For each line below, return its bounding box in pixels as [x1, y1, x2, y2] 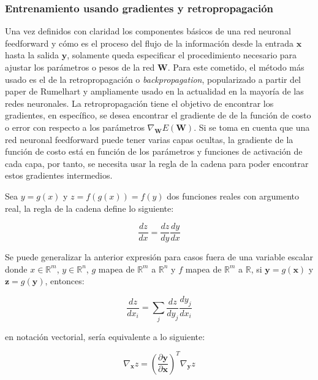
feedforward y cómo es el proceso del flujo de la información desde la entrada [5, 36, 293, 49]
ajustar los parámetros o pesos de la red [5, 61, 155, 73]
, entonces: [45, 274, 85, 287]
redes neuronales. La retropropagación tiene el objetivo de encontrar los [5, 96, 274, 109]
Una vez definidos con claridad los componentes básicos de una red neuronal [5, 25, 291, 37]
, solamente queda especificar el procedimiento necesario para [67, 48, 297, 61]
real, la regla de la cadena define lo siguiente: [5, 201, 174, 214]
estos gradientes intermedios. [5, 169, 113, 182]
